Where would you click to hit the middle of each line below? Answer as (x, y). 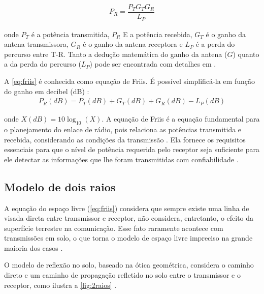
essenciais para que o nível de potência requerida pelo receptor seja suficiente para (132, 149)
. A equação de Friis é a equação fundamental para (181, 119)
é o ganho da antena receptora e (133, 44)
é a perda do (215, 44)
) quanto (246, 54)
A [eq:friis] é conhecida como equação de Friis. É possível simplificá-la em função (129, 81)
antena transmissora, (36, 44)
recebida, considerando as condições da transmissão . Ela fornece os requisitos (125, 139)
